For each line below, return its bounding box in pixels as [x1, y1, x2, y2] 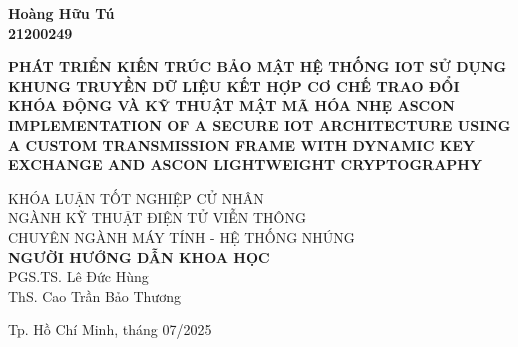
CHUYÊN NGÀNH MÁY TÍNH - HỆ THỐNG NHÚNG [8, 226, 355, 247]
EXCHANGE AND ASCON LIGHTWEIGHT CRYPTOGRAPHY [8, 154, 483, 175]
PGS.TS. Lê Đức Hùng [8, 266, 149, 287]
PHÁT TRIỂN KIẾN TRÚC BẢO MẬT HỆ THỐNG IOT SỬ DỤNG [8, 56, 507, 77]
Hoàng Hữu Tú [8, 3, 115, 23]
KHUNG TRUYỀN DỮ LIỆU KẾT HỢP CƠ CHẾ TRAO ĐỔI [8, 75, 460, 96]
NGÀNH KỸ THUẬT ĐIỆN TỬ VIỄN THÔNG [8, 207, 306, 228]
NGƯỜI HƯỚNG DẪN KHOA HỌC [8, 246, 270, 267]
